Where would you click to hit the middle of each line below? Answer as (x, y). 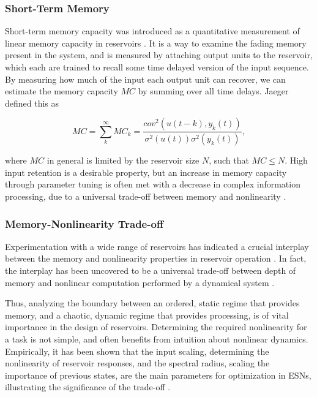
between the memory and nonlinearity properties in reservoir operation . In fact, (156, 258)
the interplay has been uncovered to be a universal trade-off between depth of (151, 270)
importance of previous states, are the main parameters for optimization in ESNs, (158, 375)
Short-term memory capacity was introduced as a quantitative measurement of (152, 31)
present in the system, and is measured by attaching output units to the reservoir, (159, 55)
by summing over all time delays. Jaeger (213, 91)
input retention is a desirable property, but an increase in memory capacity (146, 172)
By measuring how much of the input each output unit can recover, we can (145, 79)
